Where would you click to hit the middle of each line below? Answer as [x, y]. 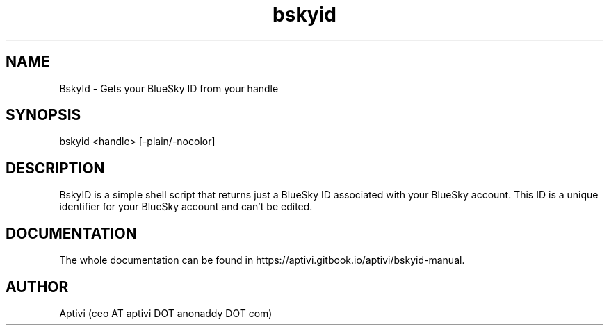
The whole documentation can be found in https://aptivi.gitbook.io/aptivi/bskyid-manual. [262, 260]
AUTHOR [37, 287]
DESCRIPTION [55, 168]
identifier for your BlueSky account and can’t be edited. [186, 207]
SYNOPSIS [43, 115]
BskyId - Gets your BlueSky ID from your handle [169, 88]
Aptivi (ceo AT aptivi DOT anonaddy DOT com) [166, 313]
